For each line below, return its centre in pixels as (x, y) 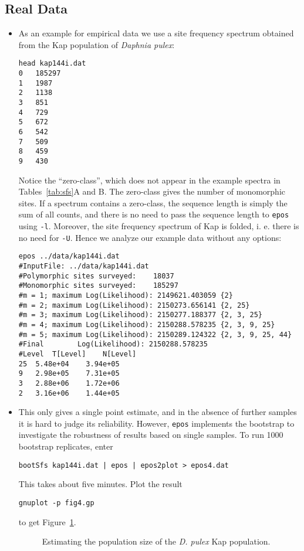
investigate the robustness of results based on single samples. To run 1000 (151, 435)
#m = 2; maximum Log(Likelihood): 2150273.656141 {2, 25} (134, 305)
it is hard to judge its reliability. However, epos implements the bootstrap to (156, 423)
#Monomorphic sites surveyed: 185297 (98, 286)
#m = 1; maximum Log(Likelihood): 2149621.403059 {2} (126, 295)
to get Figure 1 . (47, 521)
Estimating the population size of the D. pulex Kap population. (156, 541)
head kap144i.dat (52, 64)
